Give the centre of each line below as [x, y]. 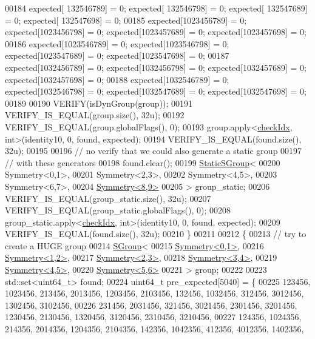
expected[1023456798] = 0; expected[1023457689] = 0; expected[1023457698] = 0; [156, 32]
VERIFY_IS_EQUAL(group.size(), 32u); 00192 [95, 115]
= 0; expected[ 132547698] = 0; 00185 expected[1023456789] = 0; [126, 20]
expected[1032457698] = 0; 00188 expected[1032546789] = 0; [117, 79]
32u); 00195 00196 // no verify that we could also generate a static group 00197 [154, 151]
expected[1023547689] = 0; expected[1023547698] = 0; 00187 [117, 55]
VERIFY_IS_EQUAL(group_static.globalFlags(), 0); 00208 [118, 210]
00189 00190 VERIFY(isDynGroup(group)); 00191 [99, 103]
